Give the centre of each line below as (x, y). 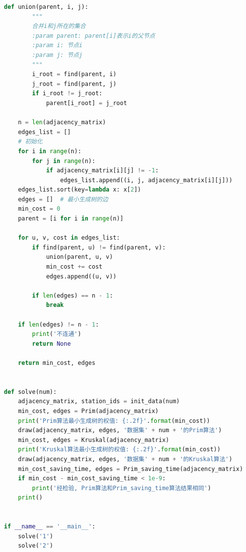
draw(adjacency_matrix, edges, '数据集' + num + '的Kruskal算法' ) (125, 459)
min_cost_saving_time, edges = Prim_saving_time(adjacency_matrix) (130, 469)
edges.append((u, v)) (81, 276)
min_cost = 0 (39, 209)
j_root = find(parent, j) (74, 84)
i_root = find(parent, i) (74, 74)
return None (52, 344)
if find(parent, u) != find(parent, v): (99, 247)
